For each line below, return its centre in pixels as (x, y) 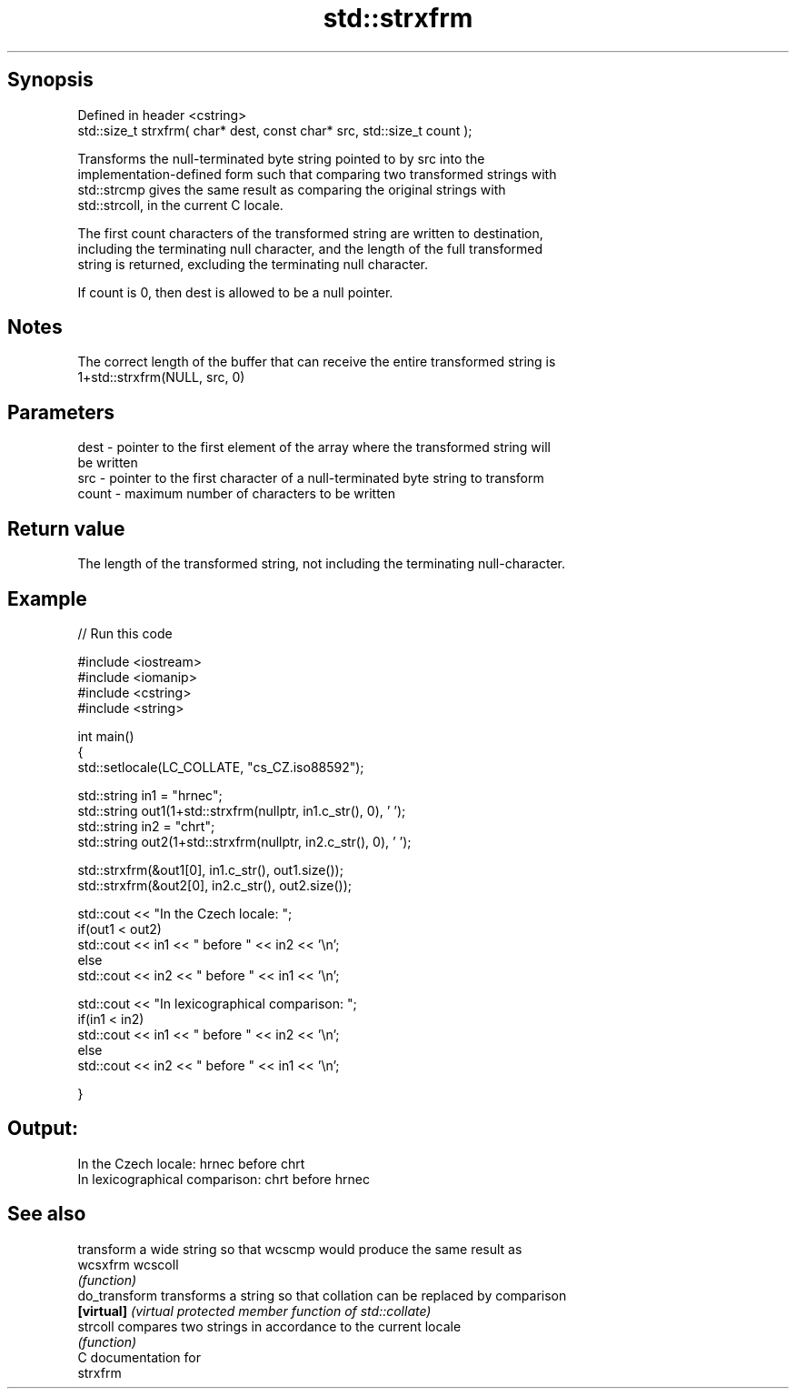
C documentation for (139, 1357)
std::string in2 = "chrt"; (146, 826)
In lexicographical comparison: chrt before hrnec (224, 1179)
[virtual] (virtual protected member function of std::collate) (254, 1311)
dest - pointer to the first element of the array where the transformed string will (314, 447)
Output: (43, 1129)
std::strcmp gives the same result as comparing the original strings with (292, 189)
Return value (66, 528)
